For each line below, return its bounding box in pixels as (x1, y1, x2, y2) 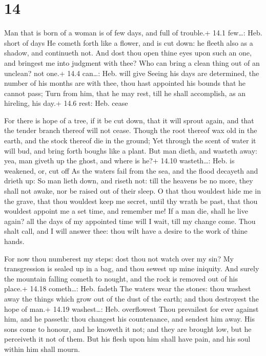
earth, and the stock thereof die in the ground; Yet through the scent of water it (4, 135, 256, 146)
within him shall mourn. (4, 343, 80, 354)
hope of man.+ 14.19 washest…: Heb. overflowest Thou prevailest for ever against (4, 303, 259, 314)
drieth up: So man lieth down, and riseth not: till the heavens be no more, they (4, 175, 253, 186)
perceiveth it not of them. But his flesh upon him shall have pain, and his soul (4, 333, 251, 344)
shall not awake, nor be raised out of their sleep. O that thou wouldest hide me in (4, 185, 261, 196)
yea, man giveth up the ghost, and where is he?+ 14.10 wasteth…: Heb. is (4, 155, 235, 166)
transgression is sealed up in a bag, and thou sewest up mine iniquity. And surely (4, 263, 259, 274)
